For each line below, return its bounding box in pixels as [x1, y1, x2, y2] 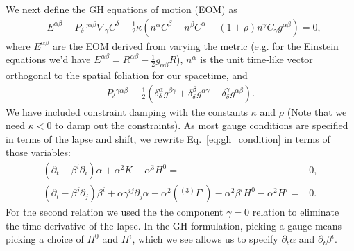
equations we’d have [6, 52, 91, 67]
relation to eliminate [252, 205, 339, 219]
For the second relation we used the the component [6, 205, 224, 219]
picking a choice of [6, 232, 84, 246]
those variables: [6, 145, 71, 159]
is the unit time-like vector [200, 52, 313, 67]
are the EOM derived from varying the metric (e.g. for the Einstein [53, 38, 339, 53]
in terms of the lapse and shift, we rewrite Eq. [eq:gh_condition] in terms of [6, 131, 330, 146]
